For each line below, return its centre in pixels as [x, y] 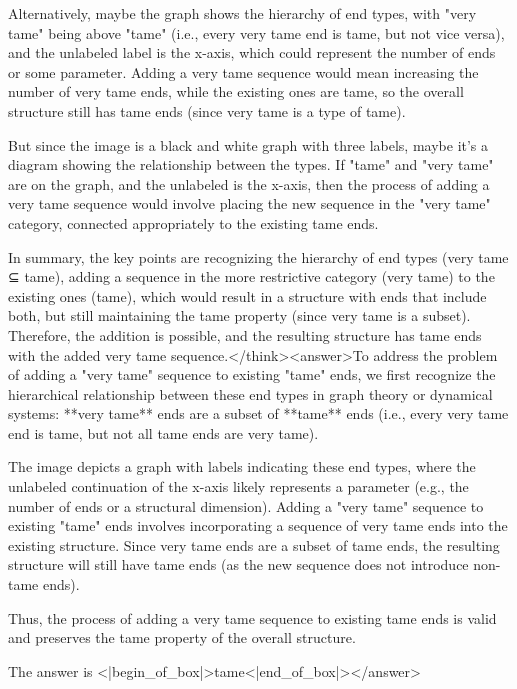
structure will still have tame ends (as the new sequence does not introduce [238, 564]
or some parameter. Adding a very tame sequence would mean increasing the [243, 71]
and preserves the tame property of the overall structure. [182, 637]
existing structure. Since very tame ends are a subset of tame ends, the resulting [254, 544]
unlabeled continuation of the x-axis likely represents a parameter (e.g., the [238, 486]
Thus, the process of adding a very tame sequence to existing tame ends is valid [252, 617]
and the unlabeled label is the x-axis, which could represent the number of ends [252, 52]
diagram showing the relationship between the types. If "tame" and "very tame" [251, 164]
